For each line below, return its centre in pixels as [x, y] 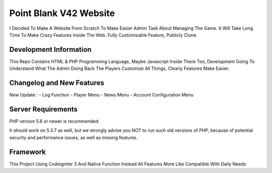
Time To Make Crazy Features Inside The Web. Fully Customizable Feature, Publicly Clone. [103, 35]
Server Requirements [44, 109]
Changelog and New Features [57, 83]
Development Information [50, 50]
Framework [28, 152]
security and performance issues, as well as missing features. [74, 137]
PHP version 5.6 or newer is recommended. [54, 121]
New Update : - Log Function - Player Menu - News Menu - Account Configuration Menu [101, 95]
